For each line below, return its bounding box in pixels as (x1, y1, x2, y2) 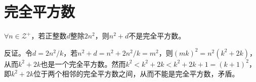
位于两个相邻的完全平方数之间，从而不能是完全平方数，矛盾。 (33, 68, 239, 79)
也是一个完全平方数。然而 (40, 58, 126, 69)
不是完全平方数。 (129, 30, 186, 41)
